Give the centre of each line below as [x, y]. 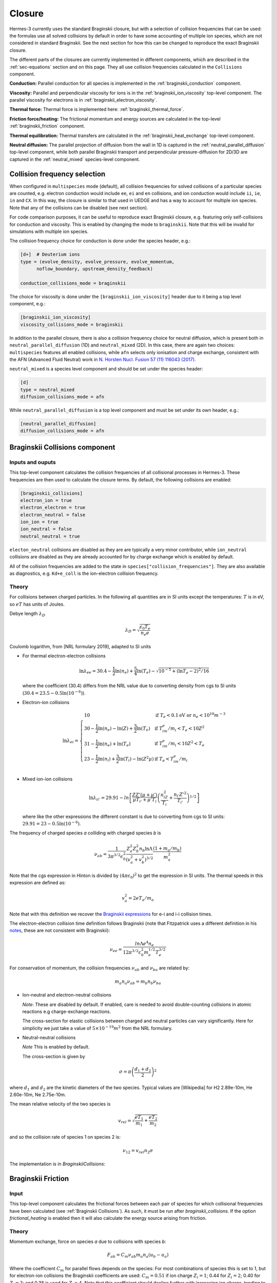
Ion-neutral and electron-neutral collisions [67, 995]
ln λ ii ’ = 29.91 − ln [109, 798]
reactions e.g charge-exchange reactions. [67, 1012]
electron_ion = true [46, 500]
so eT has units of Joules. [37, 604]
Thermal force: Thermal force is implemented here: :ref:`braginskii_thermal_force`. [97, 109]
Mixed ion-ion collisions [47, 779]
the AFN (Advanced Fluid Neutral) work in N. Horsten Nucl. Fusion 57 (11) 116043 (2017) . [103, 359]
